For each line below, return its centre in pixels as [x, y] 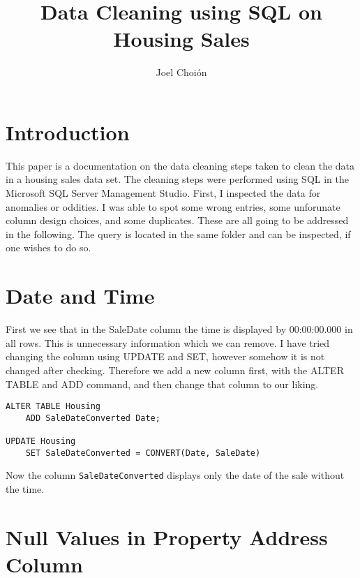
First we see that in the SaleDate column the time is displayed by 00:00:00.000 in [179, 329]
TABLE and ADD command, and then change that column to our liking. [162, 384]
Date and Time [80, 296]
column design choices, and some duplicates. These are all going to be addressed [177, 220]
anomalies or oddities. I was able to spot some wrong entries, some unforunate [173, 206]
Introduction [68, 132]
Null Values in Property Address [167, 536]
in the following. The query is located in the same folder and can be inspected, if [178, 234]
